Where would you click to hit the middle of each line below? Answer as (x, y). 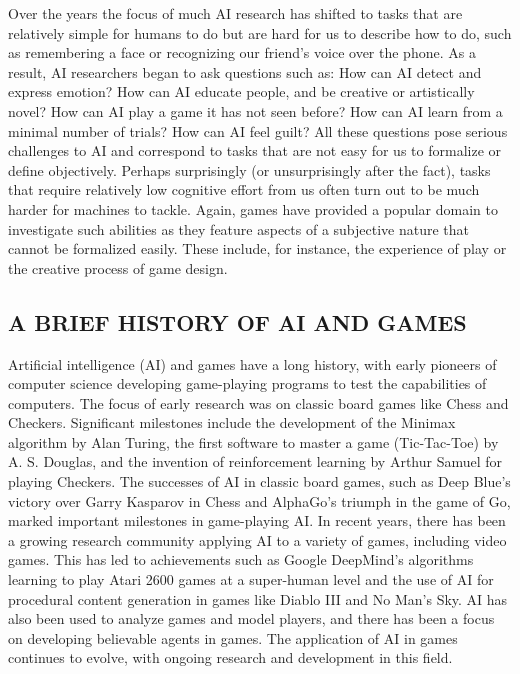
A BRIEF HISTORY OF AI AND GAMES (237, 321)
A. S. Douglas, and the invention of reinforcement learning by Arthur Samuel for (255, 461)
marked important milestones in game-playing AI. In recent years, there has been (257, 520)
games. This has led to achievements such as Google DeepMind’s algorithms (241, 559)
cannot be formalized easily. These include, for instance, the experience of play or (257, 248)
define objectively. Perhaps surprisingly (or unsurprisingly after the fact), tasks (249, 169)
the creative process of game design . (118, 267)
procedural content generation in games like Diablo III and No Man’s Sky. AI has (258, 598)
